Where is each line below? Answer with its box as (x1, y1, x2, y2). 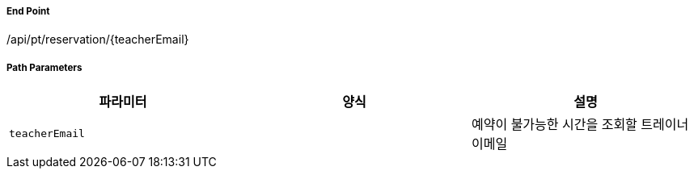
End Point (6, 6, 50, 17)
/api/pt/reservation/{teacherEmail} (6, 32, 189, 47)
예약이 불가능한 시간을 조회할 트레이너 (471, 116, 689, 133)
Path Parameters (6, 61, 83, 73)
